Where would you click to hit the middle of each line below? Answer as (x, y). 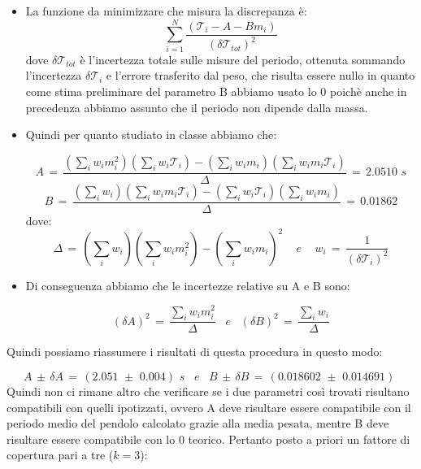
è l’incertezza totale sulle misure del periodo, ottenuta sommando (243, 59)
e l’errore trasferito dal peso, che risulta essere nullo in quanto (260, 75)
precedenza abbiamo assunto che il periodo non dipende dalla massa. (197, 107)
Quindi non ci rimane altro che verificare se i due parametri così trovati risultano (208, 391)
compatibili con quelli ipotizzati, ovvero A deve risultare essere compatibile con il (209, 407)
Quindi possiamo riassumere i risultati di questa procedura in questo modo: (195, 352)
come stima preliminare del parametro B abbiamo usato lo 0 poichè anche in (216, 91)
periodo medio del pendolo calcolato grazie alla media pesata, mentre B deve (198, 423)
